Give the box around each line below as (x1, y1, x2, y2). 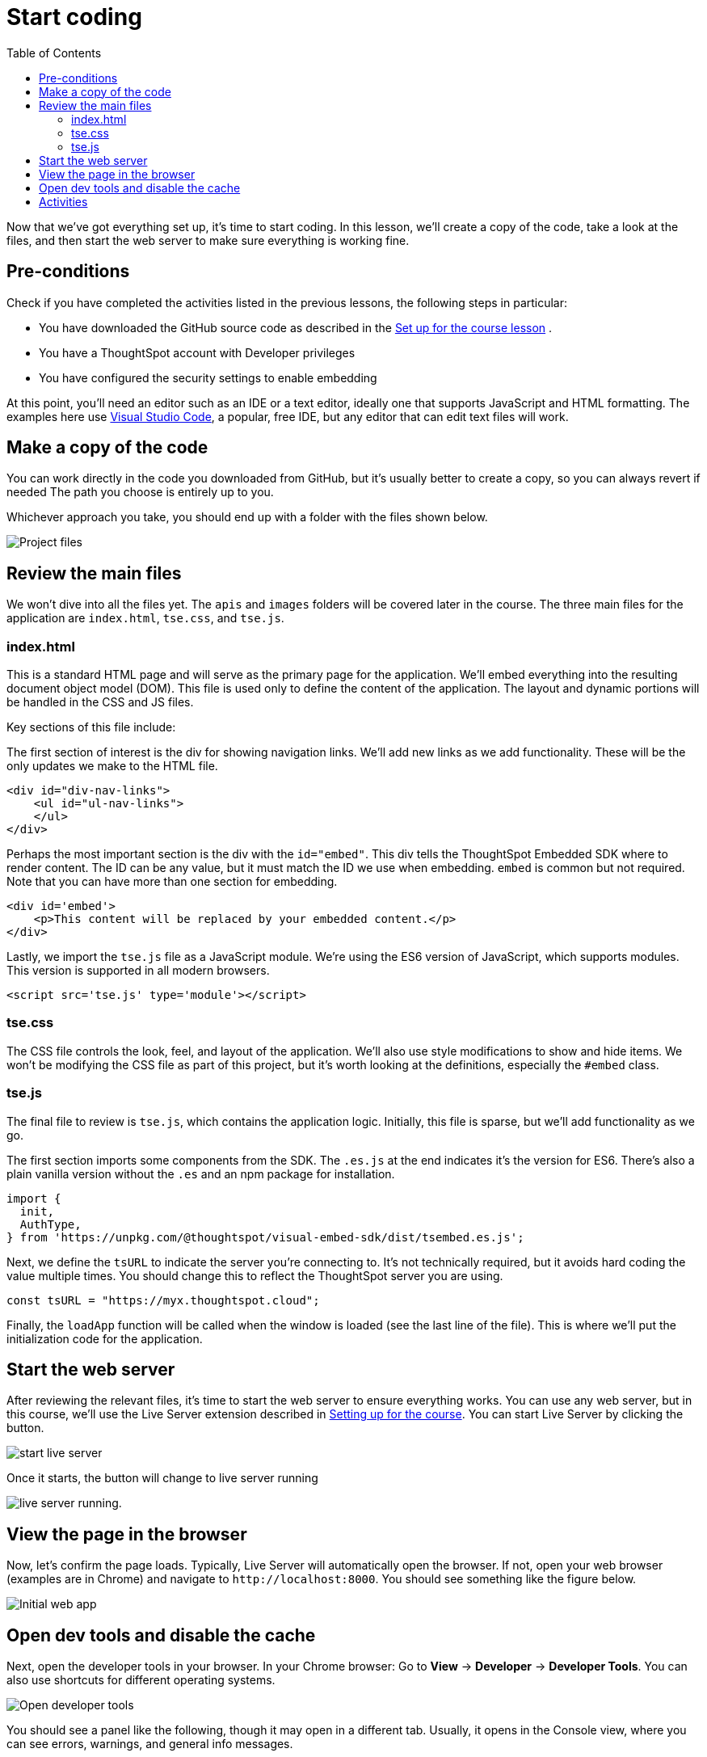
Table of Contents (6, 45, 102, 60)
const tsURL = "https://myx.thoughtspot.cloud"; (6, 1293, 320, 1307)
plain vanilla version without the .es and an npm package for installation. (6, 1166, 395, 1181)
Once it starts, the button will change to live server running (6, 1471, 318, 1485)
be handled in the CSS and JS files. (6, 695, 194, 710)
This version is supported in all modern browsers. (6, 963, 270, 978)
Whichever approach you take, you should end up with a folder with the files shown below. (6, 510, 488, 525)
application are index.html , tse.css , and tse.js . (6, 611, 284, 626)
